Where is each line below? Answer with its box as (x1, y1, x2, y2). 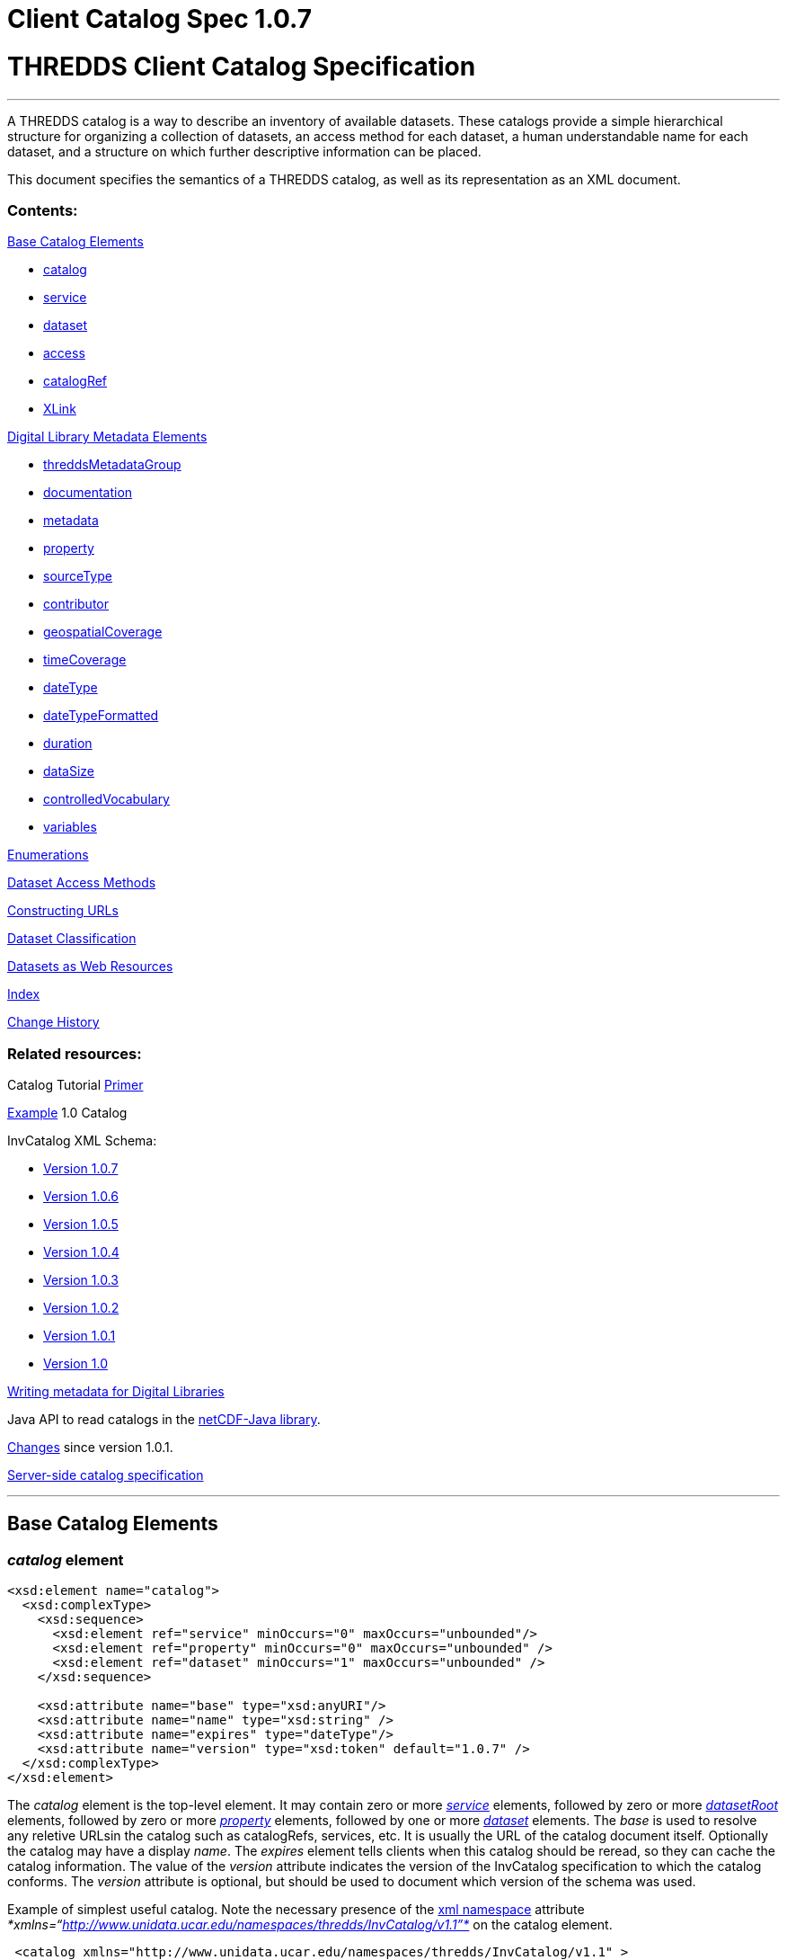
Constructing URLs (7, 903, 119, 919)
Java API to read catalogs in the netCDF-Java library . (7, 1412, 321, 1427)
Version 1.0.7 (43, 1161, 119, 1176)
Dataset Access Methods (7, 875, 156, 891)
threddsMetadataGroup (43, 457, 181, 473)
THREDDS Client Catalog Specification (7, 50, 476, 82)
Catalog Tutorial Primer (7, 1077, 144, 1092)
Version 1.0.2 (43, 1300, 119, 1315)
